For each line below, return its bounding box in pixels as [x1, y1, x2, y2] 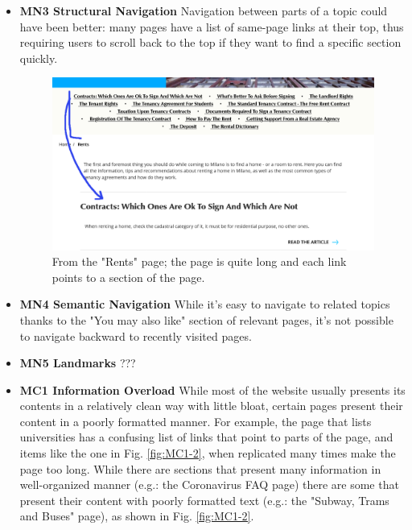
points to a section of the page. [51, 268, 205, 285]
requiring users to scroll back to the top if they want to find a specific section [19, 34, 402, 51]
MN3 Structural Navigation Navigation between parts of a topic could [19, 2, 388, 19]
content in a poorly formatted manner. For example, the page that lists [19, 412, 372, 429]
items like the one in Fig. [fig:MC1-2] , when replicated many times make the [19, 445, 396, 462]
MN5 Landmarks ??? [19, 354, 136, 371]
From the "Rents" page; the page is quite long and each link [51, 253, 347, 270]
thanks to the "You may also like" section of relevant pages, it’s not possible [19, 311, 393, 328]
